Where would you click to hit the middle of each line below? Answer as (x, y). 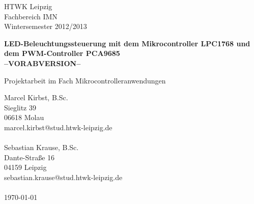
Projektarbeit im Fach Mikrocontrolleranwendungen (85, 80)
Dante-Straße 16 (30, 157)
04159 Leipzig (25, 167)
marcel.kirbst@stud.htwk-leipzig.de (58, 127)
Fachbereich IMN (31, 16)
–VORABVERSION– (43, 63)
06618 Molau (24, 117)
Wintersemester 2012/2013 (46, 26)
